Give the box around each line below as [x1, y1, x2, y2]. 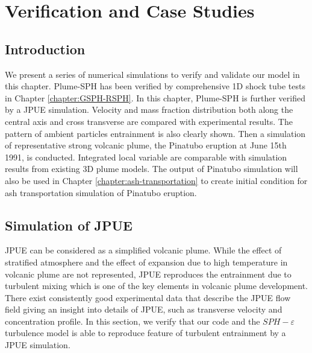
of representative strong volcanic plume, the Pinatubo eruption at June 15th [5, 139, 287, 151]
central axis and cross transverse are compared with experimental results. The [5, 115, 293, 127]
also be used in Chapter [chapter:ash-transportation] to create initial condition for [5, 174, 308, 186]
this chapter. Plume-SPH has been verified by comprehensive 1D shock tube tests [5, 80, 305, 92]
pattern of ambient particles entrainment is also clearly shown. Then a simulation [5, 127, 306, 139]
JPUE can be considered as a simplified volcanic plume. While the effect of [5, 244, 282, 256]
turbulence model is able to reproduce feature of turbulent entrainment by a [5, 326, 286, 339]
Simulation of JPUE [5, 215, 133, 234]
